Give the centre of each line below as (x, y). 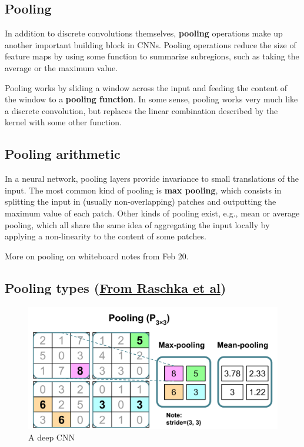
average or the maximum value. (61, 67)
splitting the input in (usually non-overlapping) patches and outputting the (141, 201)
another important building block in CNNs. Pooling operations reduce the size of (151, 44)
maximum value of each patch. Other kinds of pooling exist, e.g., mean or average (152, 213)
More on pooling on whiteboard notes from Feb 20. (97, 256)
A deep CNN (51, 437)
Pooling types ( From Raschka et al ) (116, 287)
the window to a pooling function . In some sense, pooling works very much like (151, 99)
